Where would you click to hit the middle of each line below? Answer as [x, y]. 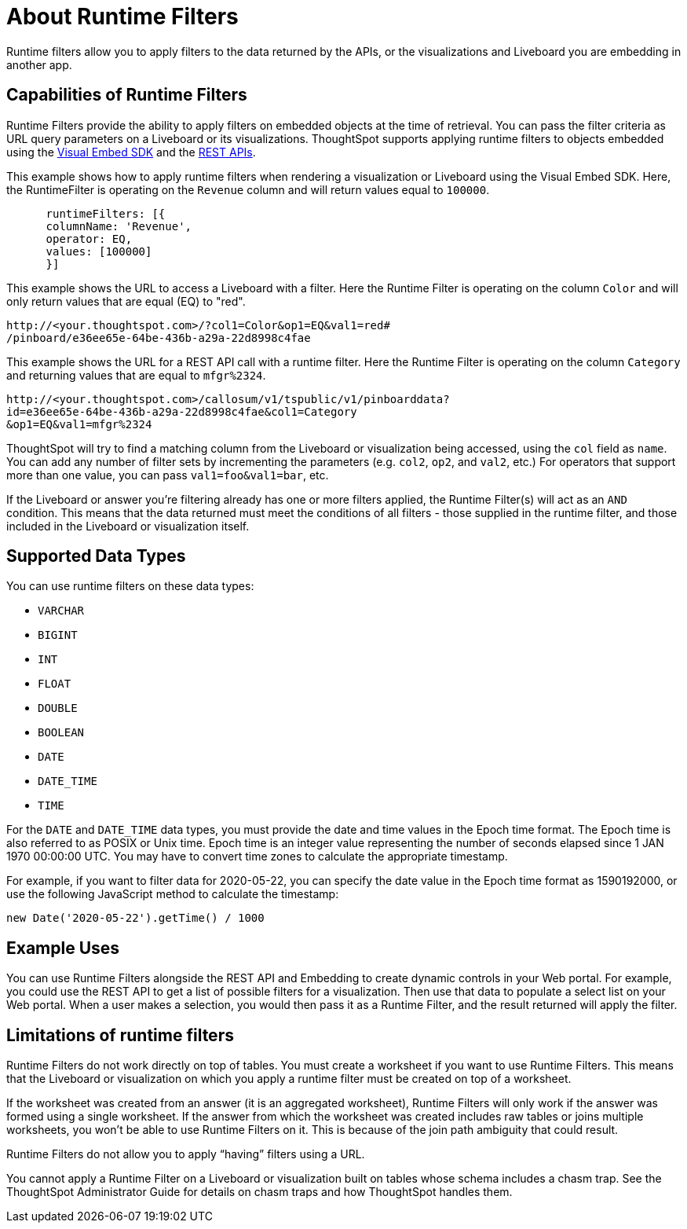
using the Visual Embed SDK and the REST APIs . [131, 152]
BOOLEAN [61, 733]
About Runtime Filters [122, 17]
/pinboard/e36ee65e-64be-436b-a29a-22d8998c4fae [159, 338]
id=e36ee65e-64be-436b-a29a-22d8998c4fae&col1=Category [182, 411]
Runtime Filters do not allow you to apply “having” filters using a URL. [186, 1154]
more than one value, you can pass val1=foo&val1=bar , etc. [168, 475]
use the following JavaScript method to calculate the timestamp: [173, 894]
